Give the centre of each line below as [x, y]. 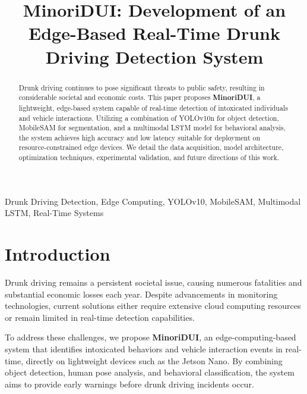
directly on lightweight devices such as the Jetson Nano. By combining [154, 360]
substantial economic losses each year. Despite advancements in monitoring [141, 294]
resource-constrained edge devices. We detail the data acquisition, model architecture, [151, 147]
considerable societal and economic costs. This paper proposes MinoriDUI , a [140, 98]
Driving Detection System [154, 56]
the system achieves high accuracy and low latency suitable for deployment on [140, 137]
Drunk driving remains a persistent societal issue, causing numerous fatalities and [153, 282]
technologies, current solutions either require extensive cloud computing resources [153, 306]
